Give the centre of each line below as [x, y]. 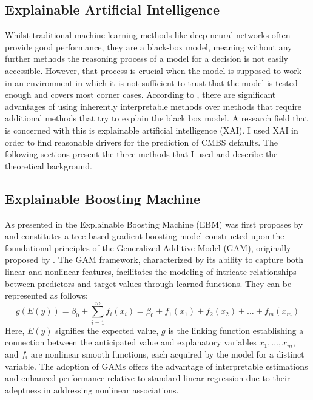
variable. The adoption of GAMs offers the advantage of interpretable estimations [156, 366]
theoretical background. [49, 165]
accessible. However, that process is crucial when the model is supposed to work [153, 70]
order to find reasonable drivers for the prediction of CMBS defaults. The [141, 142]
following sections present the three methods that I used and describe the [141, 154]
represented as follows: [46, 295]
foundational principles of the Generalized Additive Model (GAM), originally [148, 247]
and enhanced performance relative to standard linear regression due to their [148, 378]
